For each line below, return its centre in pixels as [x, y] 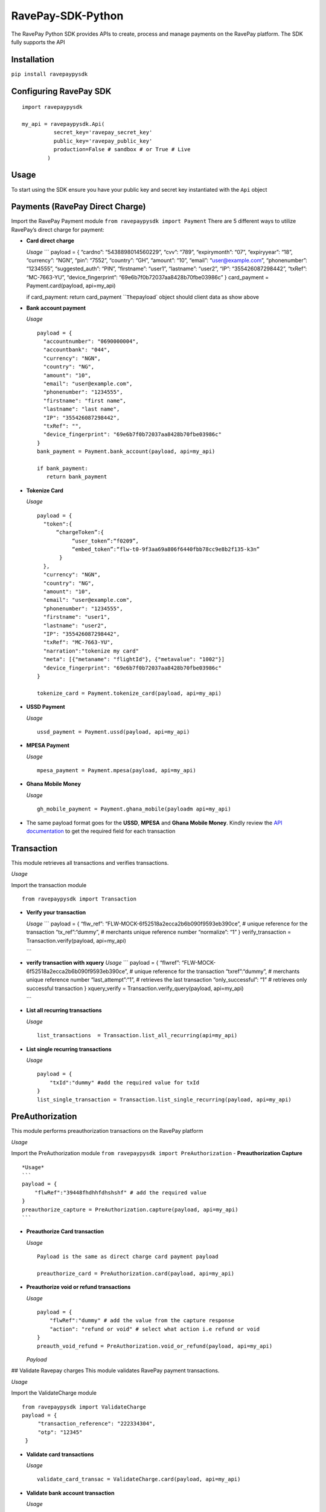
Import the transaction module [49, 885]
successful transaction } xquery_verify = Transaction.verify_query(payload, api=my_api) [135, 988]
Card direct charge [50, 241]
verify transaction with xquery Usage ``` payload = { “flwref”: [103, 963]
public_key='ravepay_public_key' [103, 141]
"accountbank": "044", [77, 350]
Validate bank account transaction [70, 1493]
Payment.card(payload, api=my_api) [71, 286]
